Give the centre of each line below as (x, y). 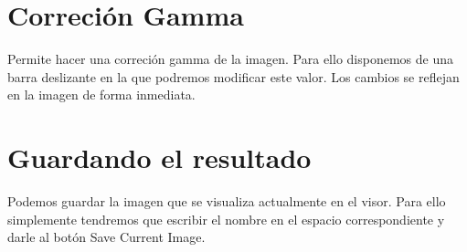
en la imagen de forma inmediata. (101, 94)
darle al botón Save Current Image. (106, 237)
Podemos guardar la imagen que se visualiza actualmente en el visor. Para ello (227, 201)
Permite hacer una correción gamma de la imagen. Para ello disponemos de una (230, 59)
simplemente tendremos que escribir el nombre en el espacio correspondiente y (226, 219)
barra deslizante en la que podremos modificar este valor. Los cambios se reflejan (233, 76)
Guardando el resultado (159, 157)
